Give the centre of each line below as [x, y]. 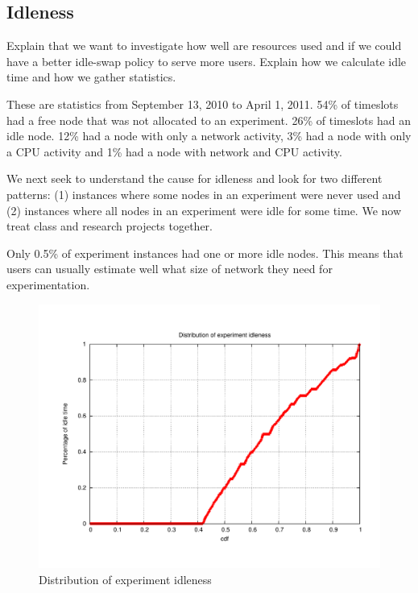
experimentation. [48, 284]
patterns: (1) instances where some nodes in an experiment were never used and [204, 194]
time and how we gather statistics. [91, 77]
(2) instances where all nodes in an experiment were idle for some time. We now [204, 210]
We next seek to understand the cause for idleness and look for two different [195, 178]
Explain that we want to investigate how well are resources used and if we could [204, 46]
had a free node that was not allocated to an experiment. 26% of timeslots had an [209, 120]
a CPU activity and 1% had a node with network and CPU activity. [174, 151]
